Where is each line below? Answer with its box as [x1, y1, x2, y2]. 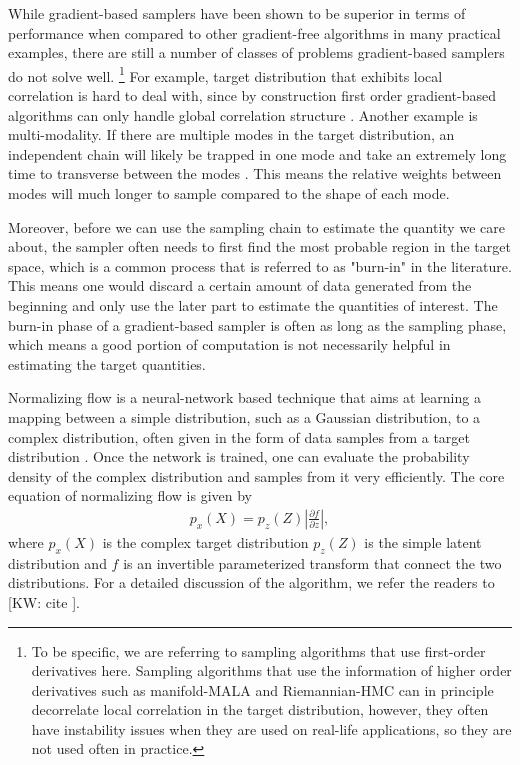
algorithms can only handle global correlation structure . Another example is [8, 104, 478, 125]
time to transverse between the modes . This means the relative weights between [8, 163, 502, 184]
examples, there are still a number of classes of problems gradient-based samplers [8, 42, 505, 63]
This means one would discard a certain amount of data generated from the [8, 275, 472, 296]
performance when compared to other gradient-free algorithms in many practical [8, 22, 501, 43]
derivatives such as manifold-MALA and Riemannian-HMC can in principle [31, 679, 494, 700]
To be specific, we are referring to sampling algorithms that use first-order [31, 640, 486, 661]
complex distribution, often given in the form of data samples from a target [8, 426, 471, 447]
